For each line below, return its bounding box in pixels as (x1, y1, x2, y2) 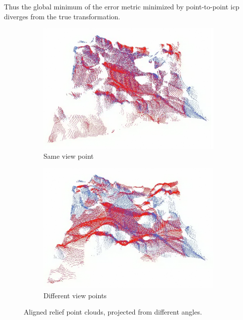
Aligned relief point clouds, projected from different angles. (24, 307, 202, 317)
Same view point (43, 150, 94, 161)
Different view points (43, 290, 107, 300)
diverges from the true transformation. (4, 11, 121, 21)
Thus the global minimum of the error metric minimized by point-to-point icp (4, 1, 240, 11)
